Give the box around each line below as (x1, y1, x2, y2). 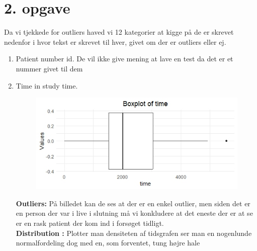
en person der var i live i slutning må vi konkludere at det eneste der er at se (16, 208, 253, 218)
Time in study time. (16, 80, 78, 91)
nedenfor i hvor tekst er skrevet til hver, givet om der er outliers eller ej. (4, 36, 226, 47)
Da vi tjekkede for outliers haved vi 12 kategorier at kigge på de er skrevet (4, 27, 234, 37)
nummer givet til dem (16, 63, 83, 73)
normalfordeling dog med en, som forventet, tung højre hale (16, 237, 200, 248)
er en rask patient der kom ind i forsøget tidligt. (16, 217, 164, 228)
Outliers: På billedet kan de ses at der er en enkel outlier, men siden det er (16, 198, 250, 208)
